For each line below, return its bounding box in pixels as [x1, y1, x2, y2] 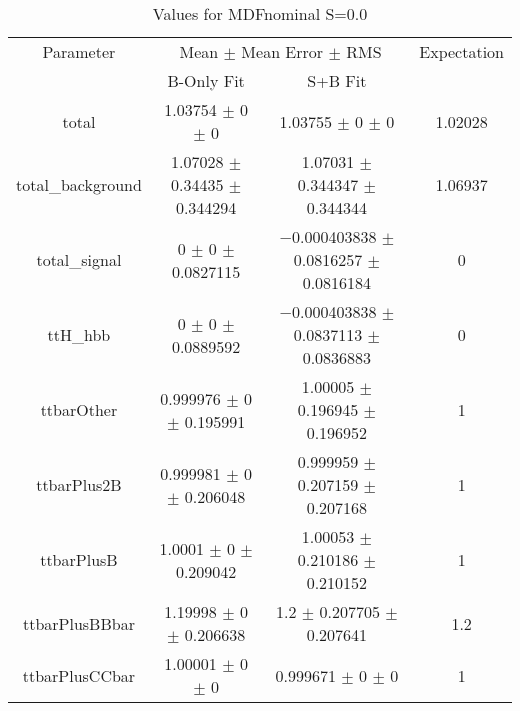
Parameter [42, 40, 116, 63]
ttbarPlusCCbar [22, 663, 136, 687]
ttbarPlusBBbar [22, 611, 135, 635]
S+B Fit [307, 69, 367, 92]
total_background [16, 173, 142, 196]
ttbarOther [40, 398, 118, 421]
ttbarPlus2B [36, 473, 122, 496]
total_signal [36, 248, 122, 271]
